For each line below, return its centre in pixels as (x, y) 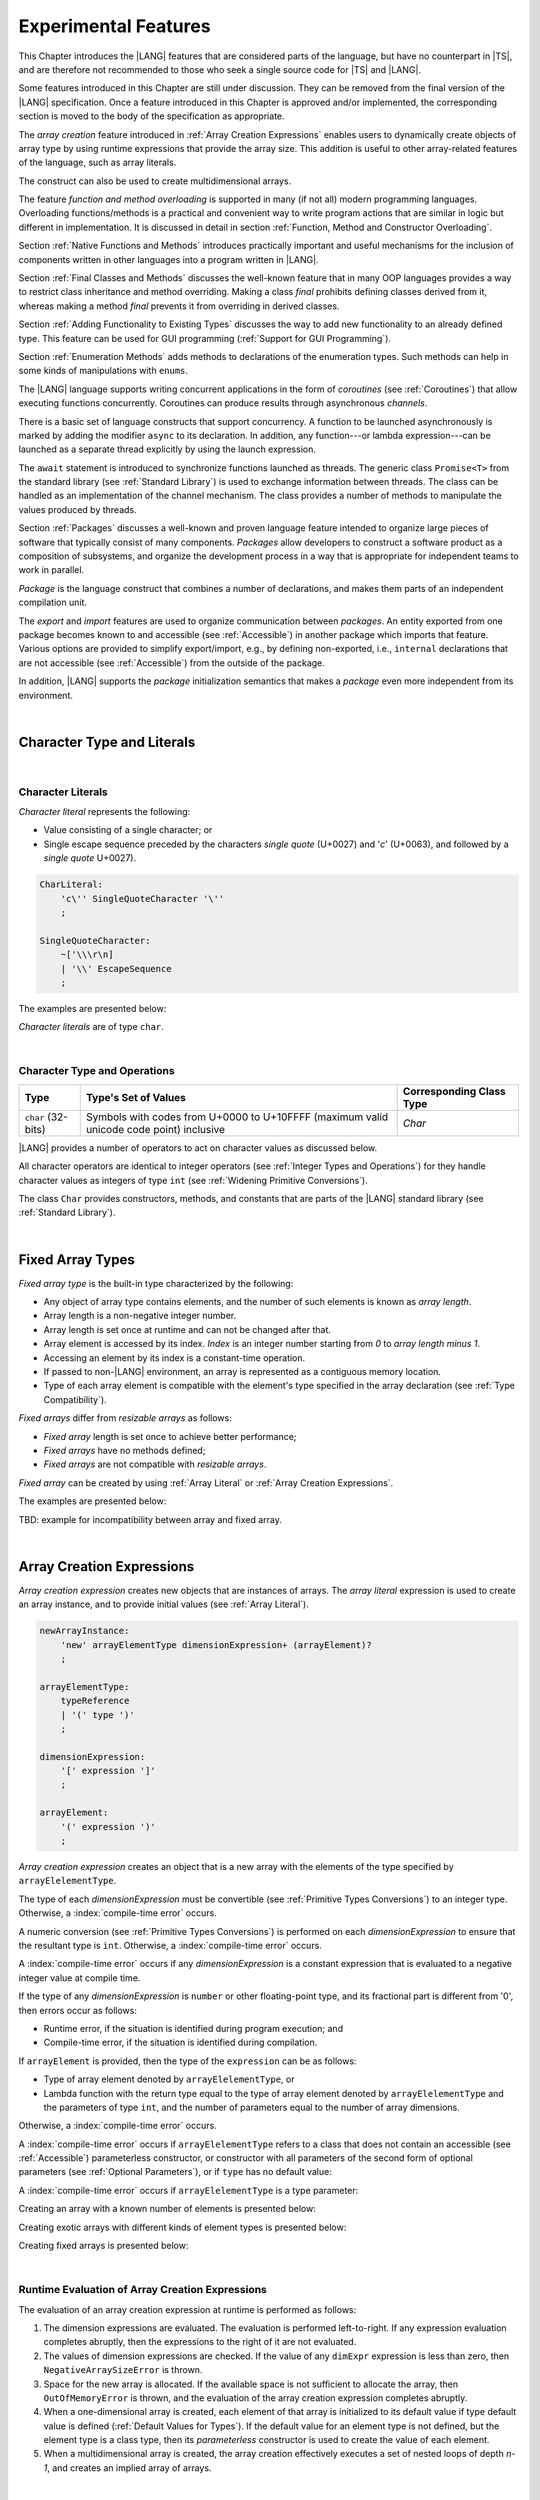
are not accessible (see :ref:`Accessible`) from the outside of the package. (171, 662)
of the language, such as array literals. (97, 162)
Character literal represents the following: (104, 811)
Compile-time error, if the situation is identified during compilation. (180, 2042)
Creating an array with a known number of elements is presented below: (167, 2209)
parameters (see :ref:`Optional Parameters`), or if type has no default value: (175, 2172)
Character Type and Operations (96, 1071)
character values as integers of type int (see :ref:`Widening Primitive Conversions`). (193, 1180)
